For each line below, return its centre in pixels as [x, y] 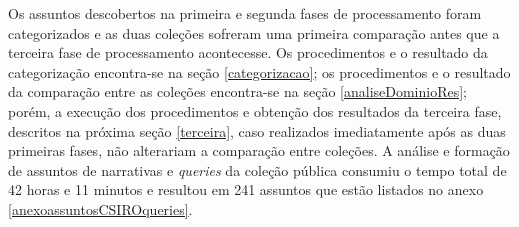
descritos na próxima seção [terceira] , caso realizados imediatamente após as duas [257, 130]
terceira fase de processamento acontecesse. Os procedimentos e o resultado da [248, 52]
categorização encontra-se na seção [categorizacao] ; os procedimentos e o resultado [259, 71]
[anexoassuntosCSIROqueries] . [100, 208]
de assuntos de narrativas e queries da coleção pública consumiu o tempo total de [257, 169]
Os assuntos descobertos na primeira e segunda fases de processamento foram [245, 13]
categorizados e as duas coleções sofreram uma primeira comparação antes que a [254, 32]
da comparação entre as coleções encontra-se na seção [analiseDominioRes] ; [238, 91]
